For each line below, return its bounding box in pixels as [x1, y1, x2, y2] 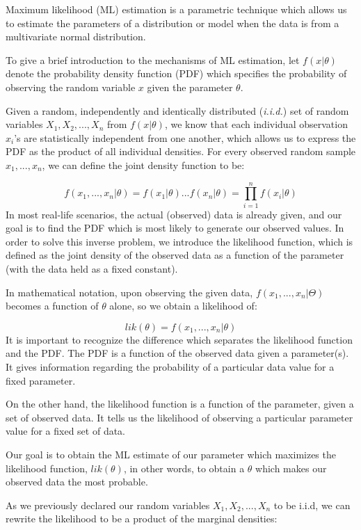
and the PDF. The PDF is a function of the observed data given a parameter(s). [6, 346, 349, 360]
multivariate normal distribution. [6, 29, 146, 44]
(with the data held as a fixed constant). [6, 262, 178, 276]
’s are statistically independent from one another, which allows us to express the [14, 130, 356, 145]
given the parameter [147, 79, 233, 94]
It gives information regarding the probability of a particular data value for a [6, 360, 335, 374]
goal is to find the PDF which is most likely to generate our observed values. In [6, 220, 344, 235]
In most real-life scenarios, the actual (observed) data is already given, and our [6, 207, 342, 221]
